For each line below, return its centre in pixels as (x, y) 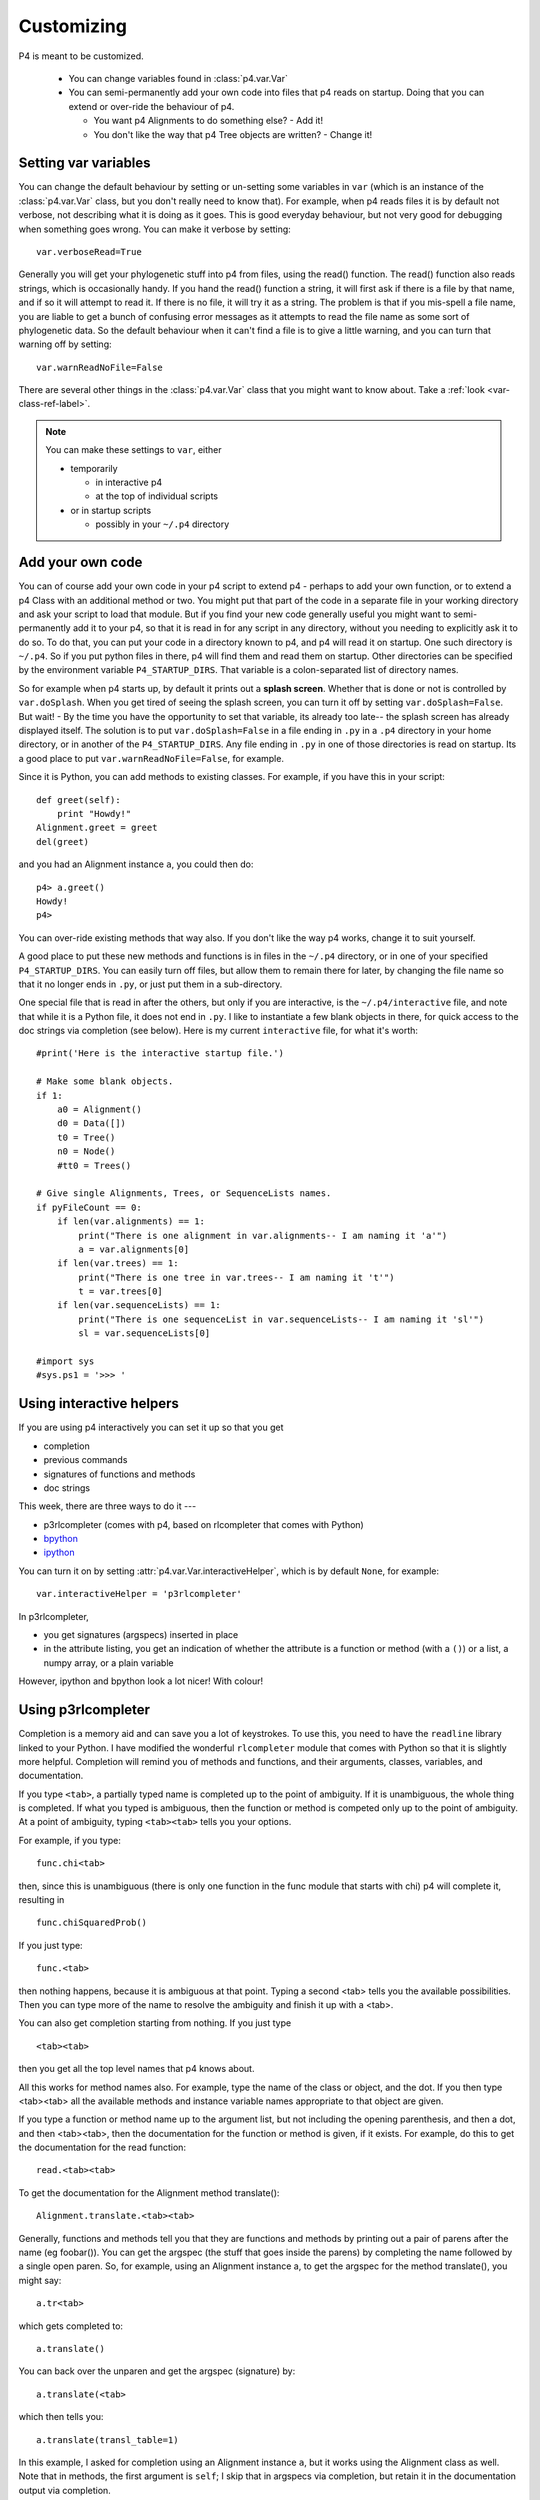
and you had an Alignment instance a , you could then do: (136, 864)
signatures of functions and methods (119, 1474)
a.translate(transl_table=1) (107, 2439)
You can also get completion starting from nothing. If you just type (155, 2023)
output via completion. (65, 2490)
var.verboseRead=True (89, 251)
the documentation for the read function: (102, 2147)
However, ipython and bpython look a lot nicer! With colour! (141, 1681)
